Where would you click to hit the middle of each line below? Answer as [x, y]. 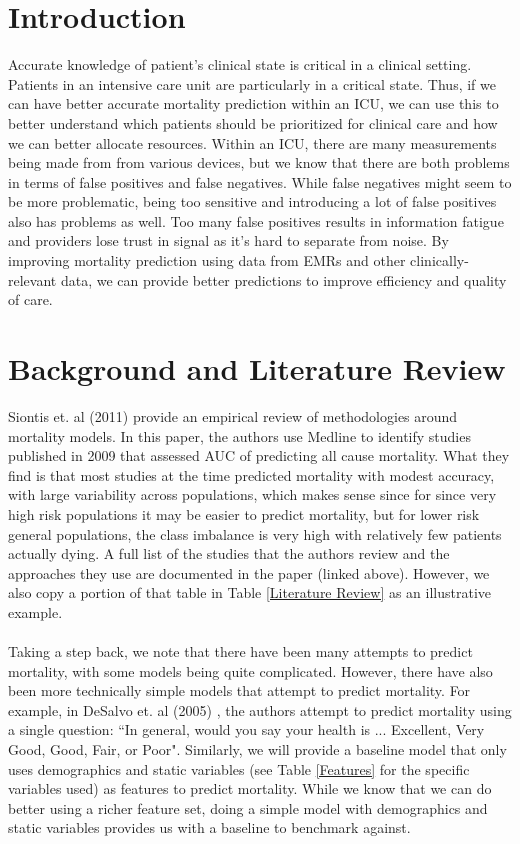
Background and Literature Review [257, 368]
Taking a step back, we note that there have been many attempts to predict [240, 651]
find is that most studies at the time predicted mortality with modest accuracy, [251, 474]
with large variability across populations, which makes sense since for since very [252, 494]
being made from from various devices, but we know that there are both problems [259, 162]
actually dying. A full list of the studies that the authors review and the [229, 553]
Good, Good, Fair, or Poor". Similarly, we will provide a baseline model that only [257, 749]
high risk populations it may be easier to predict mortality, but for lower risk [244, 513]
